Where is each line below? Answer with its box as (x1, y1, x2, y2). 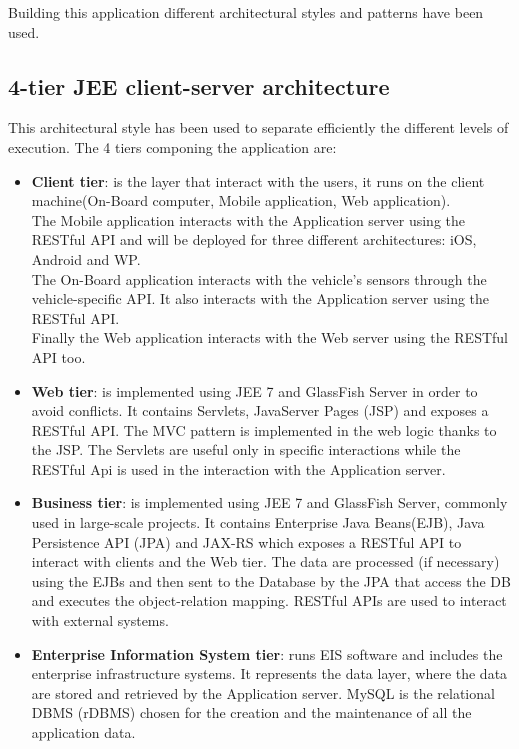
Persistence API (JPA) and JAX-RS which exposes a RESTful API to (31, 531, 462, 552)
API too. (31, 346, 86, 367)
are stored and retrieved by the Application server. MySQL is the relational (31, 682, 495, 703)
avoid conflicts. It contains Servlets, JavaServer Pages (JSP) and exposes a (31, 400, 489, 421)
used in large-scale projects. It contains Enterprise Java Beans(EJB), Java (31, 512, 485, 533)
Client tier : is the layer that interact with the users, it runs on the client (31, 170, 485, 191)
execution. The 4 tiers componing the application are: (8, 136, 337, 157)
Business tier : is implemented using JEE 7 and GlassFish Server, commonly (31, 492, 508, 513)
